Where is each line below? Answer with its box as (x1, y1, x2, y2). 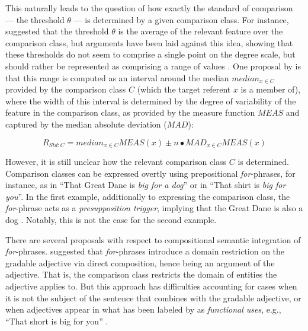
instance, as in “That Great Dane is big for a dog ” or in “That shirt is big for (5, 179, 286, 191)
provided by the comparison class (5, 83, 126, 96)
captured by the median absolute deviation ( (5, 117, 167, 130)
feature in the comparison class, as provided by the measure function (5, 106, 255, 119)
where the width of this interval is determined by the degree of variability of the (5, 94, 296, 107)
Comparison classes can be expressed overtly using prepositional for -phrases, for (5, 167, 296, 179)
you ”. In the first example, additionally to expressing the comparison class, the (5, 190, 290, 202)
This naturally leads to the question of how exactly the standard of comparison (5, 2, 293, 14)
